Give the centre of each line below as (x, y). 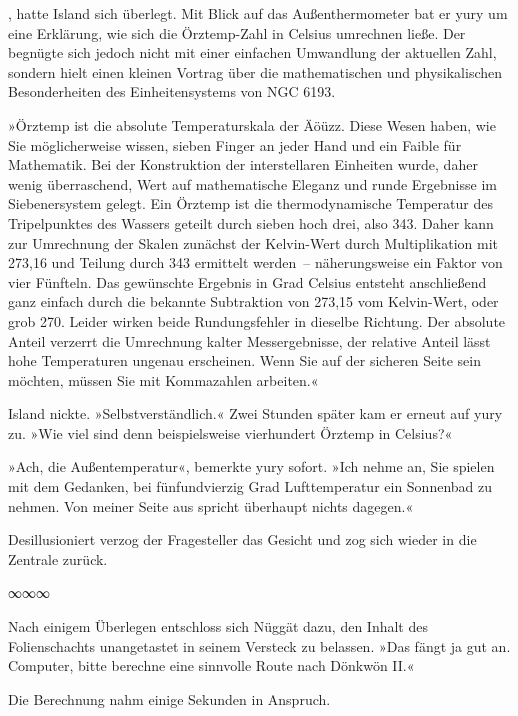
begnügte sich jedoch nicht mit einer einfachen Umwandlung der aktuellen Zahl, (252, 52)
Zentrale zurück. (58, 558)
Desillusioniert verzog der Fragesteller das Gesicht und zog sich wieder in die (242, 539)
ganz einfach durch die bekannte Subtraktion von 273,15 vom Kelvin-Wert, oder (253, 301)
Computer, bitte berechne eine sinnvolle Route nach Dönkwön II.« (211, 665)
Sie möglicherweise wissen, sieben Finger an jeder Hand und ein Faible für (235, 144)
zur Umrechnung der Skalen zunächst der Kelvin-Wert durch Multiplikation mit (253, 242)
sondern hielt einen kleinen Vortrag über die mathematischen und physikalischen (255, 71)
